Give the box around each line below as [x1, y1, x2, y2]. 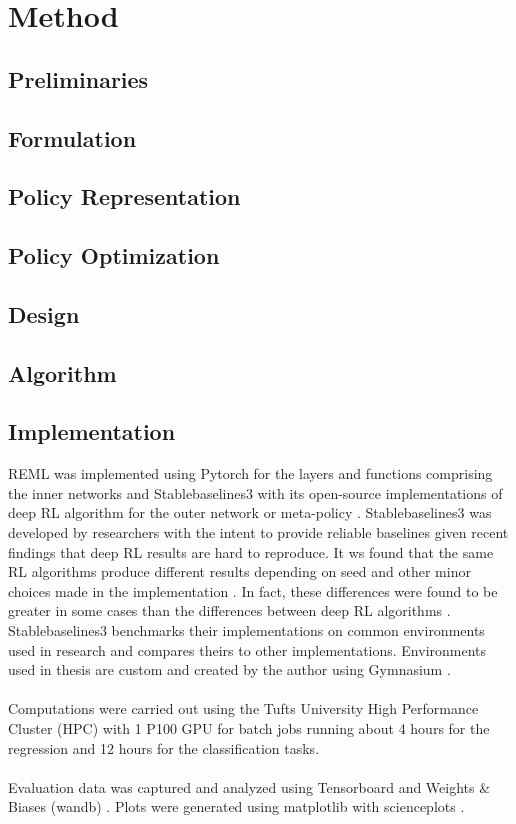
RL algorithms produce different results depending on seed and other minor [8, 561, 471, 582]
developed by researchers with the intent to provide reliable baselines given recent [8, 522, 509, 543]
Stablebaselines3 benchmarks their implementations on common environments [8, 620, 485, 641]
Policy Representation [8, 181, 241, 212]
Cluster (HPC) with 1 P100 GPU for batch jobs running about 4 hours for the [8, 717, 490, 738]
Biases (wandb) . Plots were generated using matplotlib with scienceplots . [8, 796, 465, 817]
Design [8, 298, 80, 329]
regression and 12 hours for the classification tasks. [8, 737, 320, 758]
